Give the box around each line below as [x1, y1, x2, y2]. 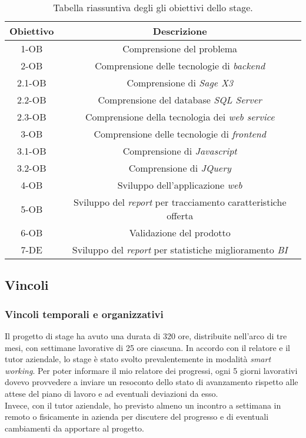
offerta [167, 209, 194, 222]
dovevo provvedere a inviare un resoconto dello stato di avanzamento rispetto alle [5, 376, 298, 388]
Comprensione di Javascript [122, 144, 237, 158]
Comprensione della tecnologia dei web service [85, 110, 275, 123]
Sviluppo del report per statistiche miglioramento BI [72, 243, 288, 256]
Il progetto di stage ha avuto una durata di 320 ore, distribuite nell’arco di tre [5, 330, 287, 342]
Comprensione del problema [122, 42, 238, 55]
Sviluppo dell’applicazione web [117, 178, 242, 192]
